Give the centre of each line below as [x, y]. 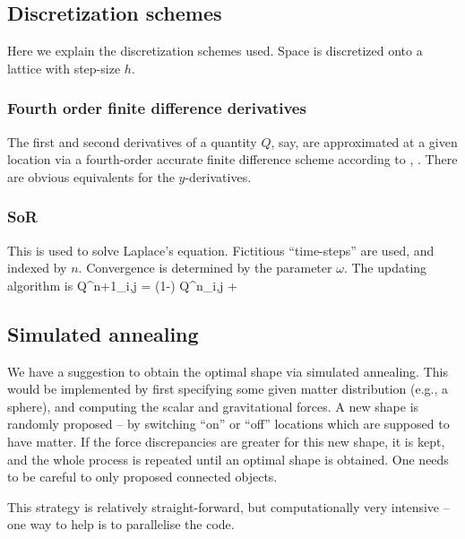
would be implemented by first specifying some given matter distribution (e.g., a [228, 389]
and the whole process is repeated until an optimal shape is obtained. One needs [228, 459]
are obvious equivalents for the [91, 176]
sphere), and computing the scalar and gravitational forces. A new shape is [213, 406]
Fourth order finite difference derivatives [157, 108]
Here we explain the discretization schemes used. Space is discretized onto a [215, 51]
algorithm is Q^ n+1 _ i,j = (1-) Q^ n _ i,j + [122, 285]
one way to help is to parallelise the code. [121, 524]
